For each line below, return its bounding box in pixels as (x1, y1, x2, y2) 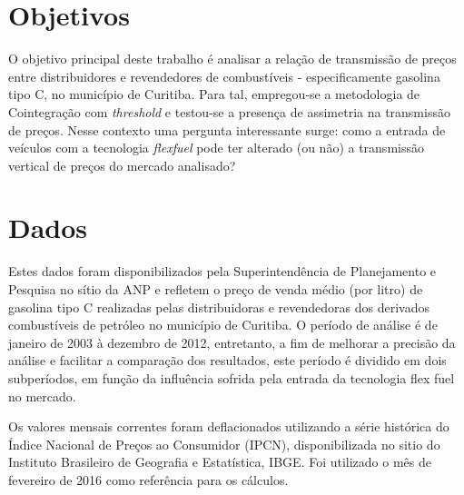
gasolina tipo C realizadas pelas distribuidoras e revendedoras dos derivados (8, 297, 430, 316)
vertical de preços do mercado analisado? (8, 155, 236, 174)
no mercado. (8, 386, 76, 405)
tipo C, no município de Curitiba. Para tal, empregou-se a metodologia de (8, 84, 420, 104)
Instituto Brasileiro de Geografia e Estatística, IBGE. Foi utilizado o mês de (8, 452, 431, 471)
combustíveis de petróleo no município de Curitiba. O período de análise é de (8, 315, 438, 334)
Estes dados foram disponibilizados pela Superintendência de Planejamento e (8, 262, 437, 281)
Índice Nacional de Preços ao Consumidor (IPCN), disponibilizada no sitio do (8, 434, 440, 453)
